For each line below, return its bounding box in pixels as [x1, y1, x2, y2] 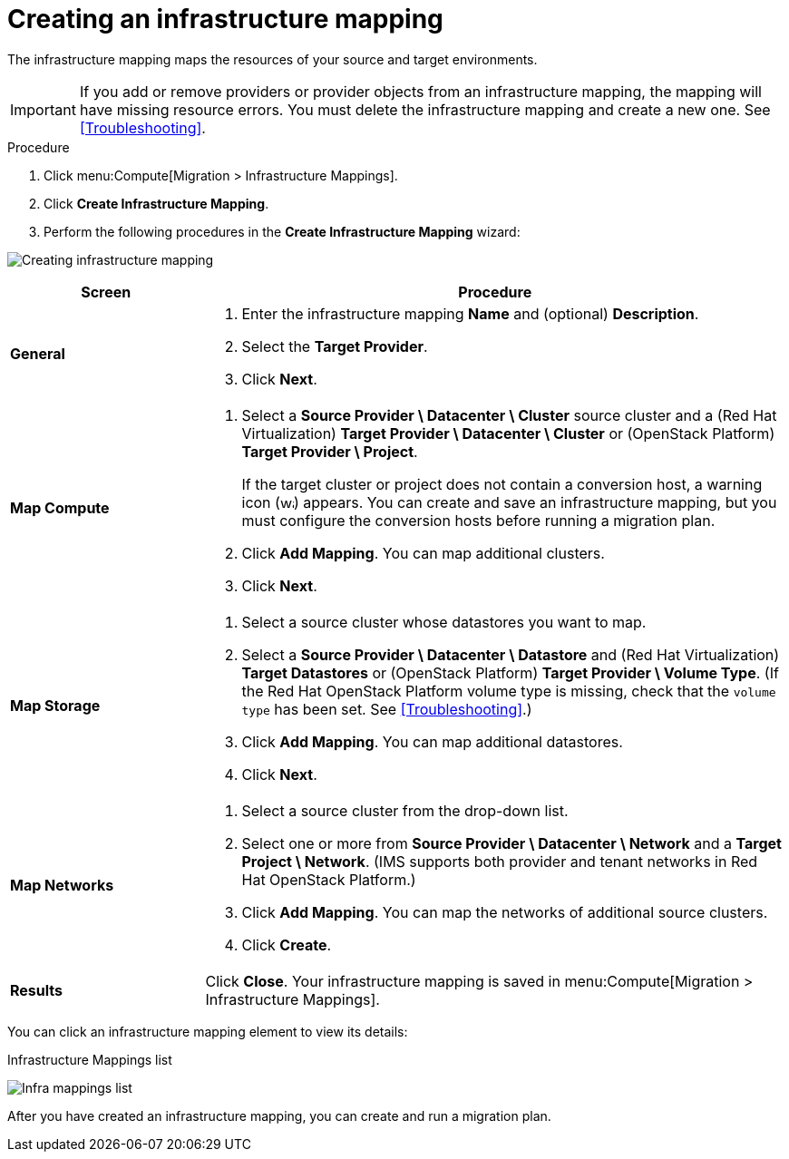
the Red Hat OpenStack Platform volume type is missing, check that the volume [241, 681, 776, 700]
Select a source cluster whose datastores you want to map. [241, 612, 647, 631]
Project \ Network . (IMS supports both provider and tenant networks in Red [241, 852, 758, 871]
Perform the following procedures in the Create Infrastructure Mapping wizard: [44, 223, 521, 239]
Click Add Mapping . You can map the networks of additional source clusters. [241, 902, 768, 921]
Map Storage [10, 696, 101, 715]
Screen [81, 282, 131, 301]
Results [10, 980, 63, 999]
